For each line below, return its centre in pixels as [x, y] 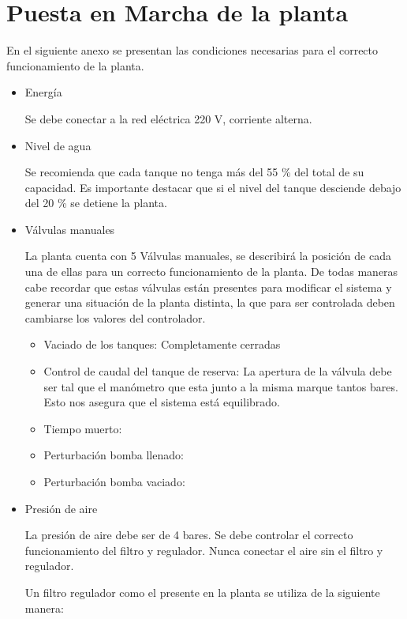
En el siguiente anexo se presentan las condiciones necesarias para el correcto [192, 50]
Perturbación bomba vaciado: [114, 481]
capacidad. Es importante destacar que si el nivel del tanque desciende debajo [213, 187]
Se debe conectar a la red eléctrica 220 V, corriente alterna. [168, 118]
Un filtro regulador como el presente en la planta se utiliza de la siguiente [202, 592]
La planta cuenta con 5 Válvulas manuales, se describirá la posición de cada [208, 256]
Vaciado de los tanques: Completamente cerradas [162, 344]
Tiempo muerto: [83, 428]
